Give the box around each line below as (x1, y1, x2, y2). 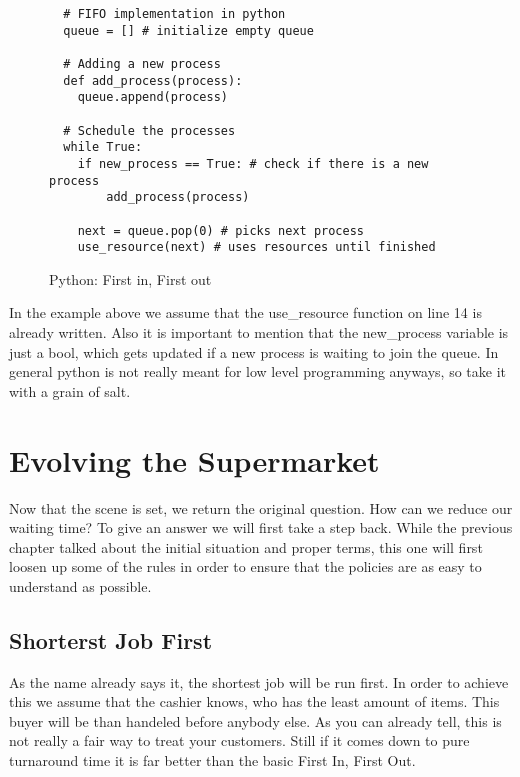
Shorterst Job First (9, 624, 213, 655)
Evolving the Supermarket (9, 439, 380, 480)
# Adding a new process (63, 56, 221, 71)
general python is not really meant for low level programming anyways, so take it (9, 361, 507, 382)
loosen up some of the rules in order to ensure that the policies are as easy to (9, 556, 482, 577)
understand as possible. (9, 575, 152, 596)
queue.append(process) (77, 90, 228, 105)
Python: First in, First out (49, 268, 212, 289)
